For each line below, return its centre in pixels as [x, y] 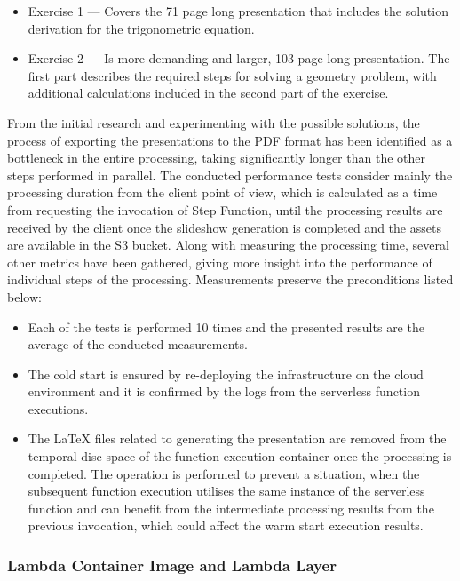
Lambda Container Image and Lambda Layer [172, 565]
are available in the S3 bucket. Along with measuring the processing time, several [228, 245]
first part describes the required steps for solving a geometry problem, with [232, 75]
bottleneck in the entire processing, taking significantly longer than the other [216, 158]
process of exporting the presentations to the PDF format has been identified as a [230, 140]
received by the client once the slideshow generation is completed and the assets [224, 227]
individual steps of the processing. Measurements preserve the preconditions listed [230, 279]
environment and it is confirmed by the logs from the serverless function [224, 391]
